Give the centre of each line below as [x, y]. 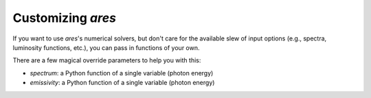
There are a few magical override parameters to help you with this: [107, 60]
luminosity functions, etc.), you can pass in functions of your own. [106, 47]
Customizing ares [65, 18]
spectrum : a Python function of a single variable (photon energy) [122, 73]
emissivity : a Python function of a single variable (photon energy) [122, 83]
